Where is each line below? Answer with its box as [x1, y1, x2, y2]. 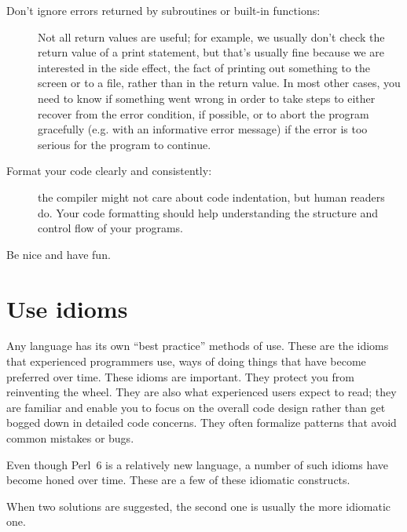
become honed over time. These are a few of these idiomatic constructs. [6, 472, 350, 488]
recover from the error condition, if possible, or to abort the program [38, 105, 369, 122]
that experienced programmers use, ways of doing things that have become [6, 353, 366, 370]
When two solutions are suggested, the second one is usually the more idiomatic [6, 497, 391, 514]
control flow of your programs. [38, 220, 183, 236]
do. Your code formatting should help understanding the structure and [38, 204, 378, 220]
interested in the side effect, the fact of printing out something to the [38, 59, 371, 75]
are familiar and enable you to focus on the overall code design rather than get [6, 399, 386, 415]
